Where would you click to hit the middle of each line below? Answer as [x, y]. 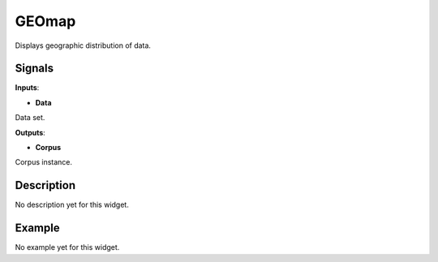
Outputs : [30, 132]
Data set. [30, 118]
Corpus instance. [44, 162]
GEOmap [45, 21]
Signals [34, 69]
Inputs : [27, 88]
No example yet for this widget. [67, 247]
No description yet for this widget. [72, 205]
